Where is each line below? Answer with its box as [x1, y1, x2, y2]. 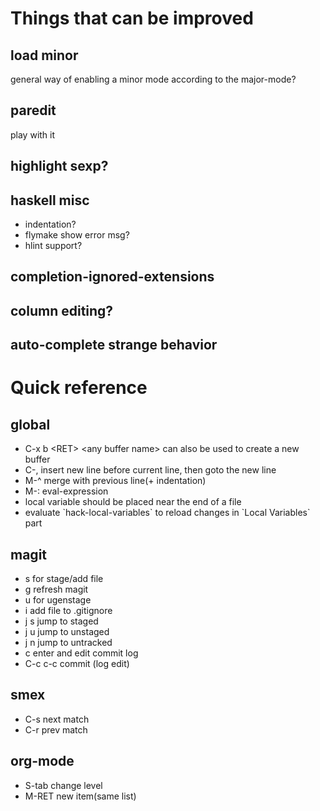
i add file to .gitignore [24, 605, 113, 616]
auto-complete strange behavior [10, 337, 218, 354]
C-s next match [24, 713, 90, 725]
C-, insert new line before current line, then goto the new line [24, 464, 277, 476]
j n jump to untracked [24, 637, 113, 648]
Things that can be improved [10, 7, 254, 30]
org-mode [10, 753, 75, 770]
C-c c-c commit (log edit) [24, 658, 130, 669]
